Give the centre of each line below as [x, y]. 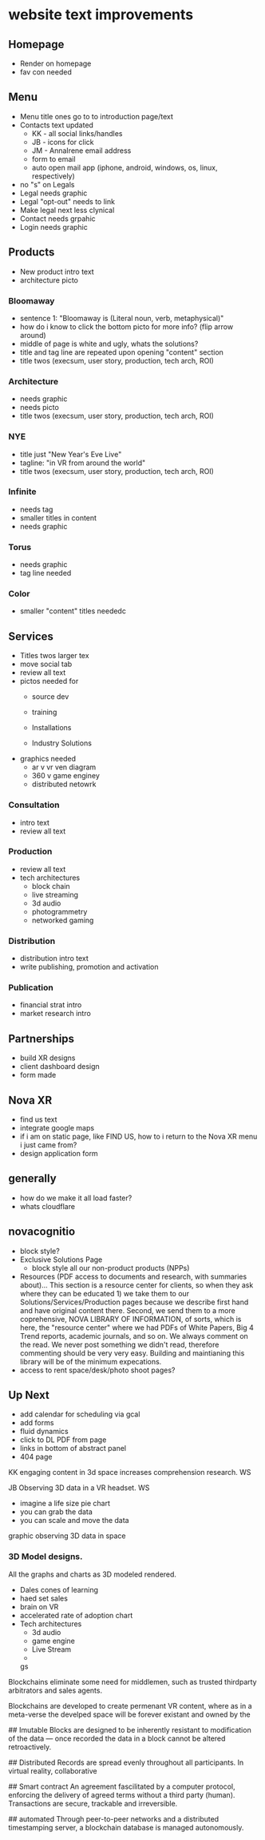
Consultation [34, 805]
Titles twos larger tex [54, 656]
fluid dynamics [44, 1432]
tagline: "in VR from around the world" [83, 463]
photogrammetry [59, 911]
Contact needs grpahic [57, 219]
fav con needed [45, 72]
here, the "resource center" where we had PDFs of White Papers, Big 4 [136, 1328]
